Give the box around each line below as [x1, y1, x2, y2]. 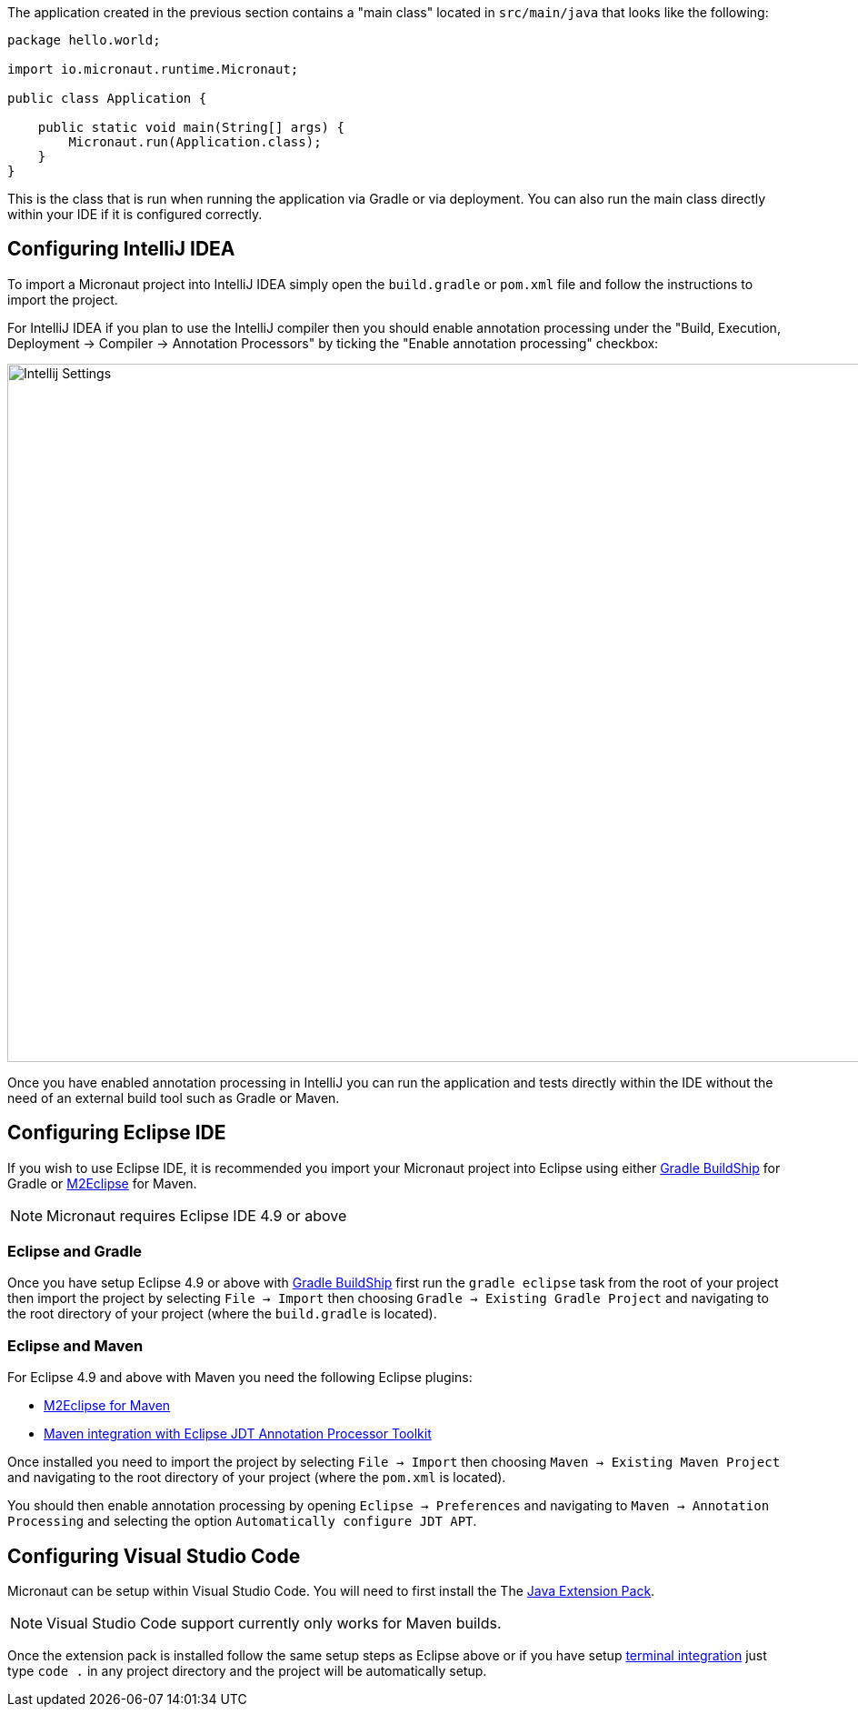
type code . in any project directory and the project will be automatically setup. [7, 1663, 487, 1679]
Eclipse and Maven [7, 1336, 144, 1355]
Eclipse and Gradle [7, 1242, 143, 1261]
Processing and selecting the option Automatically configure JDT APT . [7, 1513, 477, 1529]
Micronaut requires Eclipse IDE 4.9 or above [46, 1206, 347, 1225]
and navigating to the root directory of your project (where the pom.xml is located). [7, 1469, 506, 1486]
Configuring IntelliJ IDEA [7, 237, 235, 261]
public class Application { [7, 91, 207, 105]
